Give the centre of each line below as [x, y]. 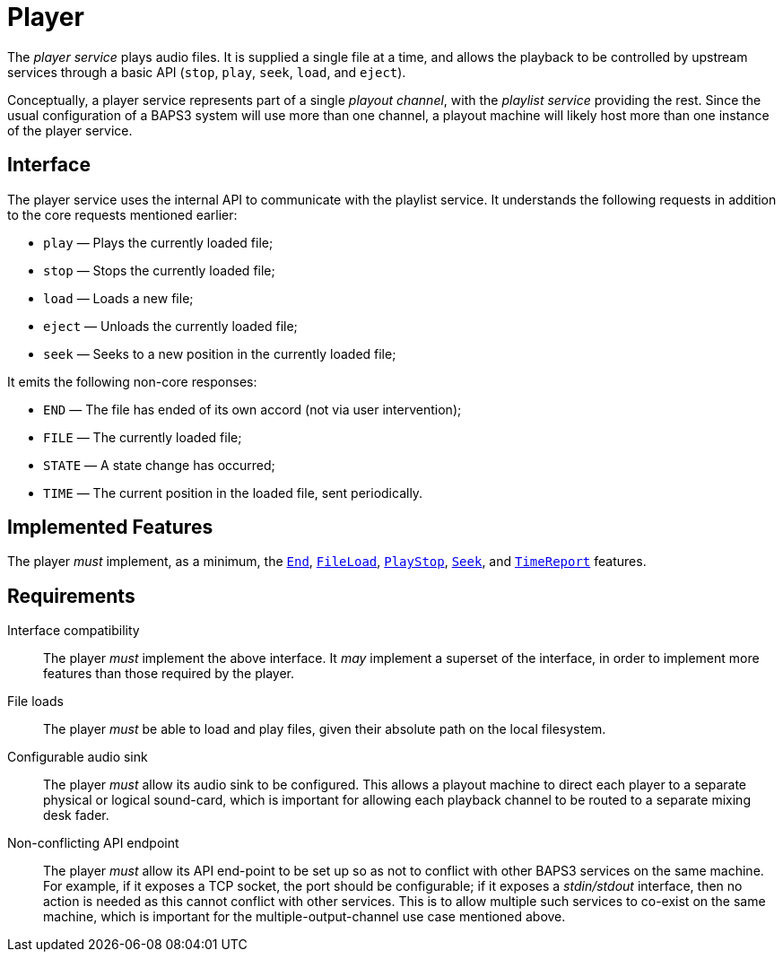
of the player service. [70, 130]
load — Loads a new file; [118, 298]
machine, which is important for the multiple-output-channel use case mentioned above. [304, 917]
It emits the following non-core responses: [132, 381]
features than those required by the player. [169, 674]
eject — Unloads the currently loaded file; [170, 326]
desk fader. [76, 815]
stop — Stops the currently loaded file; [159, 270]
